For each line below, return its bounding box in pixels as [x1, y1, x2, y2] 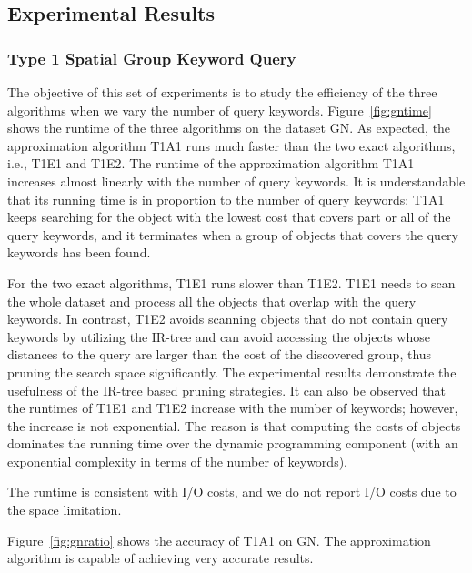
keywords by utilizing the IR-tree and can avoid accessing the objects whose [7, 327, 430, 346]
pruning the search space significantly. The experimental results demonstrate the [7, 362, 457, 381]
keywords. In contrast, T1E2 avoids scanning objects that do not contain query [7, 309, 448, 328]
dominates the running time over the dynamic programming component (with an [7, 434, 458, 453]
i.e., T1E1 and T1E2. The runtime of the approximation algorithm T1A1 [7, 154, 415, 173]
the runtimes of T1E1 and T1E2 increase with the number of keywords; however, [7, 398, 458, 417]
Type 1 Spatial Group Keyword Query [7, 46, 296, 69]
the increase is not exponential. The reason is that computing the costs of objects [7, 416, 461, 435]
